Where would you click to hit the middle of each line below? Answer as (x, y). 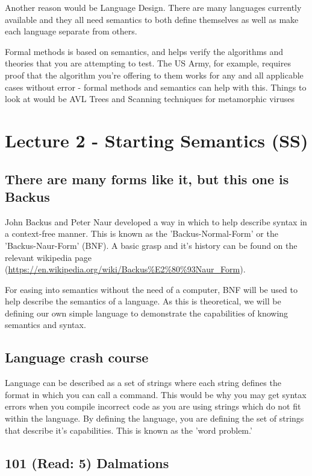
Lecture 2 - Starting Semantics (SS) (157, 140)
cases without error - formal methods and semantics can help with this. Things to (156, 87)
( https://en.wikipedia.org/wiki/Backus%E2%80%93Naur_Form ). (125, 269)
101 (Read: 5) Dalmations (87, 462)
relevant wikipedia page (48, 257)
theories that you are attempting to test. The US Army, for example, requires (148, 63)
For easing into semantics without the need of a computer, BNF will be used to (151, 289)
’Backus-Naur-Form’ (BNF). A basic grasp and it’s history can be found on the (151, 245)
